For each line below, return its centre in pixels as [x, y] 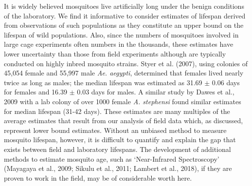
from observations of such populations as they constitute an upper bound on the [124, 25]
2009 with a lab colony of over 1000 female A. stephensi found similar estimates [123, 101]
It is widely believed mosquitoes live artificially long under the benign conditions [124, 6]
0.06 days [226, 82]
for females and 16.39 [36, 92]
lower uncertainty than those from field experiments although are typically [115, 53]
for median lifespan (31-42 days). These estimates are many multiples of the [117, 111]
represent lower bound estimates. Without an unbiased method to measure [115, 130]
